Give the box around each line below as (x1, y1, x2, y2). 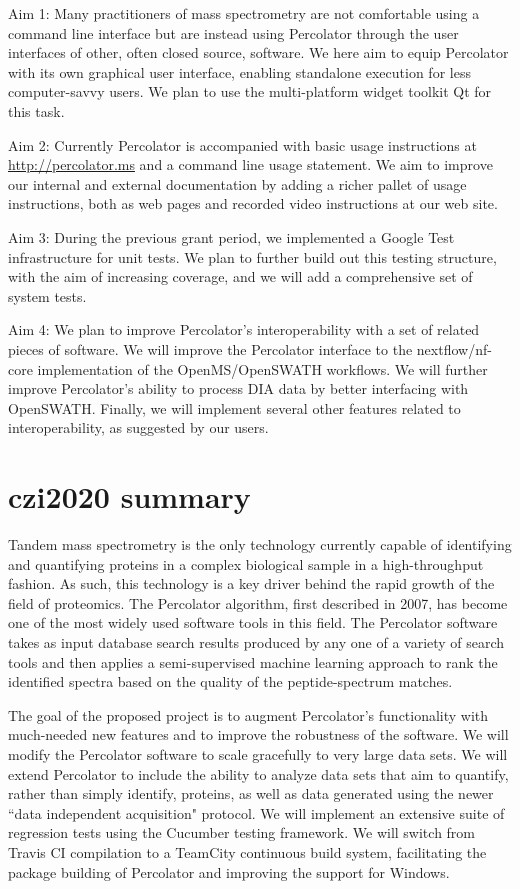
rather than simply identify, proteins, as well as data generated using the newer (8, 783, 494, 804)
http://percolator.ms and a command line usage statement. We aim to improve (8, 154, 493, 175)
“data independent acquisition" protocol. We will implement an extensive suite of (8, 802, 505, 823)
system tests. (8, 285, 87, 306)
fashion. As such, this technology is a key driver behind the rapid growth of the (8, 573, 495, 594)
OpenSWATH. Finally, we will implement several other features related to (8, 397, 461, 418)
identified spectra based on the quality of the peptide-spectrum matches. (8, 671, 453, 692)
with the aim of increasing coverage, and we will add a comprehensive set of (8, 266, 473, 287)
